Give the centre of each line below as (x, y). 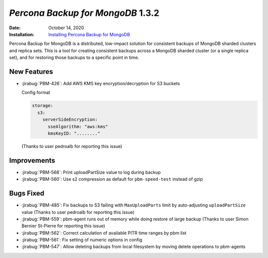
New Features (31, 72)
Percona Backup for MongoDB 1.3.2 (84, 13)
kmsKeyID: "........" (74, 133)
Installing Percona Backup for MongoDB (89, 34)
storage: (43, 106)
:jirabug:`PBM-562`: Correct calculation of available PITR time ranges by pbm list (104, 233)
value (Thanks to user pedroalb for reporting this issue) (78, 212)
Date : (15, 28)
